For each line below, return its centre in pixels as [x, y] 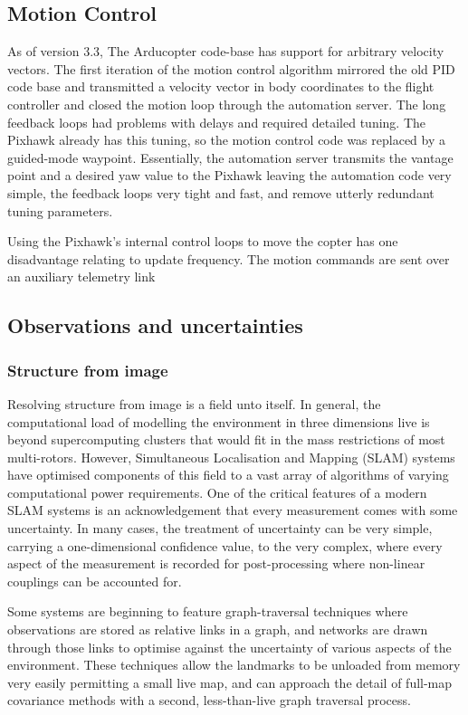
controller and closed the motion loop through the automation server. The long [227, 104]
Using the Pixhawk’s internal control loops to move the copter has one [203, 241]
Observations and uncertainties [155, 325]
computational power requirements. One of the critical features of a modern [217, 492]
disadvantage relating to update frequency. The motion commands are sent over [229, 258]
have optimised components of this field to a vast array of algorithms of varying [228, 475]
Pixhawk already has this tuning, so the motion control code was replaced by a [227, 140]
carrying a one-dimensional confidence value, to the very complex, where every [225, 545]
